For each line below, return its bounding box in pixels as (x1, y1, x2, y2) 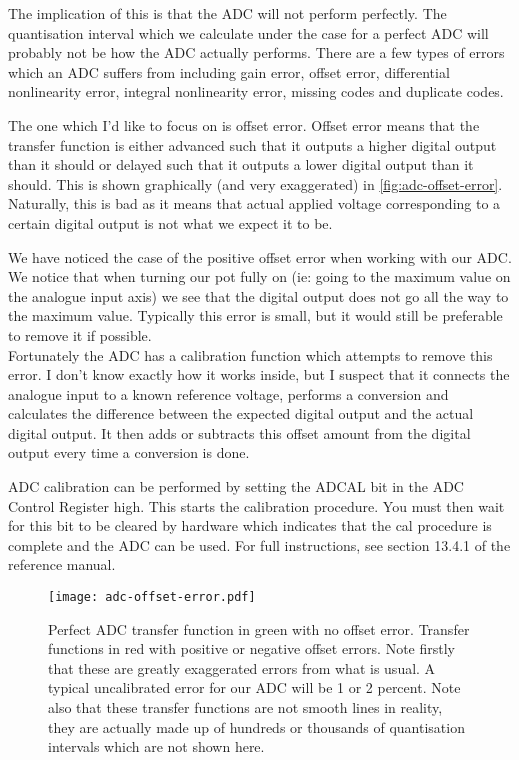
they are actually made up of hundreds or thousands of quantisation (48, 716, 465, 737)
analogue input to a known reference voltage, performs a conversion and (8, 383, 449, 404)
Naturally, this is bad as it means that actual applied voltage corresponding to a (8, 193, 501, 214)
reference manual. (8, 554, 116, 575)
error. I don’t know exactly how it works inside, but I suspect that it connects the (8, 364, 510, 385)
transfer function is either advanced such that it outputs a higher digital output (8, 134, 497, 155)
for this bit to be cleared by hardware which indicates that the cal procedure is (8, 515, 492, 536)
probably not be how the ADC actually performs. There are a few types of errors (8, 42, 505, 63)
